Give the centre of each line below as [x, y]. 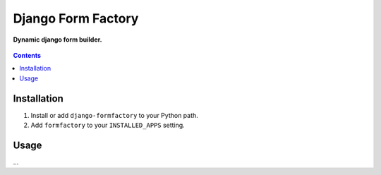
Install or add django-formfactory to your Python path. [115, 115]
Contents [27, 55]
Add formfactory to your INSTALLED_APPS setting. [108, 125]
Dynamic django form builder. [58, 40]
